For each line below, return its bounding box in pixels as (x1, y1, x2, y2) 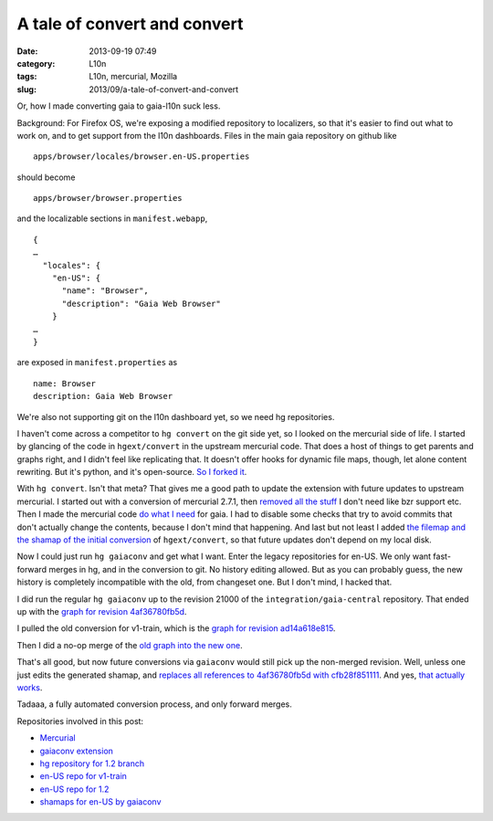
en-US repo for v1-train (39, 771, 128, 782)
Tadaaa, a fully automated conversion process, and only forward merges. (16, 699, 292, 710)
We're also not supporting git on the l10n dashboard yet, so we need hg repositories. (16, 411, 335, 422)
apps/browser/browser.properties (33, 193, 183, 204)
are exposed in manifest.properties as (16, 357, 178, 368)
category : (16, 58, 56, 68)
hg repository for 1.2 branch (39, 758, 145, 769)
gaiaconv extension (39, 745, 114, 756)
